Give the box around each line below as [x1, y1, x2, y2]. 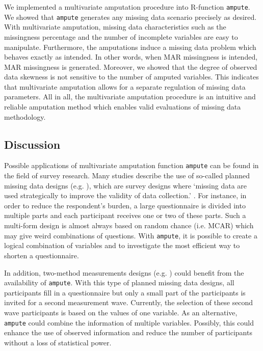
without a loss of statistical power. [4, 337, 112, 347]
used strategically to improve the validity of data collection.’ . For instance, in [4, 190, 247, 201]
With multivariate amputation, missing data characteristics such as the [4, 21, 226, 32]
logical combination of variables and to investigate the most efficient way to [4, 240, 240, 251]
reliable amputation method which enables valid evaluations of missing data [4, 101, 241, 112]
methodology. [4, 111, 46, 122]
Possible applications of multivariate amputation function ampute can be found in [4, 160, 259, 171]
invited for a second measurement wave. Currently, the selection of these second [4, 297, 253, 308]
